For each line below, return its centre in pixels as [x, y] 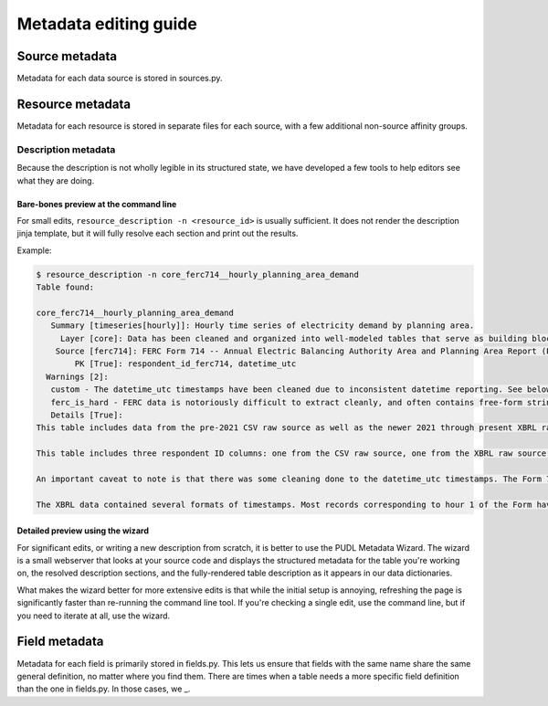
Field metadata [60, 642]
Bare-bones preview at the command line [97, 204]
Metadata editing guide [107, 24]
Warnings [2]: [78, 376]
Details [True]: [87, 415]
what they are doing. [56, 180]
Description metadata [66, 149]
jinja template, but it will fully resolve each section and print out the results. [158, 234]
